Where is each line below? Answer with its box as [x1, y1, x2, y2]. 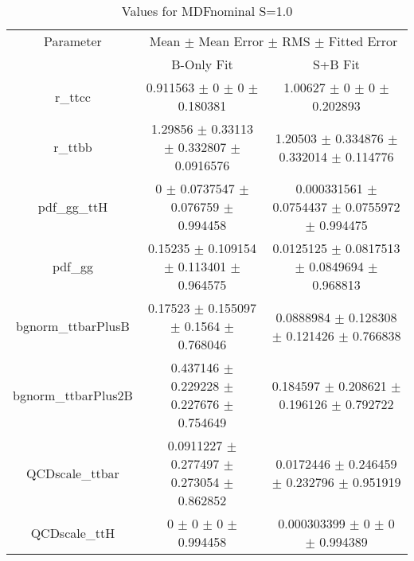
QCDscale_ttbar [26, 463, 119, 482]
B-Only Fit [171, 55, 233, 73]
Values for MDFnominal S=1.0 [121, 2, 293, 20]
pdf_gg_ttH [37, 197, 108, 216]
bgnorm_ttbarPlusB [16, 317, 130, 335]
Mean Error [198, 32, 264, 50]
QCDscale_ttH [30, 523, 115, 542]
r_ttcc [54, 87, 91, 106]
